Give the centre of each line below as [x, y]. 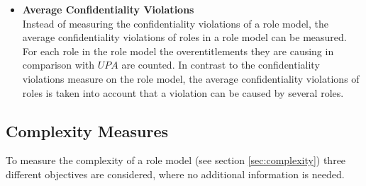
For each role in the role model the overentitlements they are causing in [178, 51]
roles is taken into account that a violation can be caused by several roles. [183, 92]
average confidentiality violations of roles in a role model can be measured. [184, 37]
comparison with [59, 65]
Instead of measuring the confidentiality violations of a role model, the [176, 23]
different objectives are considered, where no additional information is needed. [175, 174]
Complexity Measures [87, 130]
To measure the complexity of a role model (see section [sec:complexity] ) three [176, 160]
